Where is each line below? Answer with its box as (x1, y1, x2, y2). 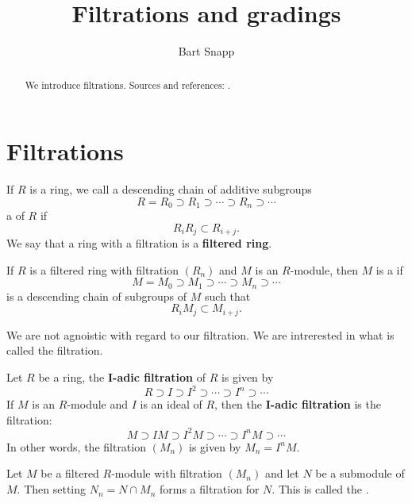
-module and (67, 396, 129, 413)
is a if (375, 261, 403, 278)
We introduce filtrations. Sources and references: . (25, 78, 231, 91)
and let (264, 465, 299, 482)
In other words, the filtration (6, 438, 146, 455)
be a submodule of (315, 465, 405, 482)
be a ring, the (38, 369, 105, 386)
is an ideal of (140, 396, 202, 413)
